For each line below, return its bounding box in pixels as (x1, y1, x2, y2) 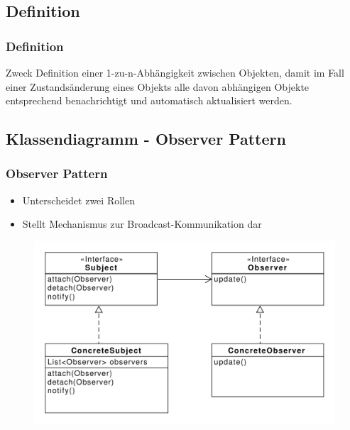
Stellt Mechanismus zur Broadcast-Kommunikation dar (22, 216, 262, 231)
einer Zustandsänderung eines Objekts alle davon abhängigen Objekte (6, 79, 310, 94)
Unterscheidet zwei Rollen (22, 192, 135, 207)
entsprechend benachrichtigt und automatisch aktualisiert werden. (6, 93, 292, 108)
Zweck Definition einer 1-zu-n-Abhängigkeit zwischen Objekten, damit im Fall (6, 65, 344, 79)
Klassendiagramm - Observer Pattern (6, 128, 286, 150)
